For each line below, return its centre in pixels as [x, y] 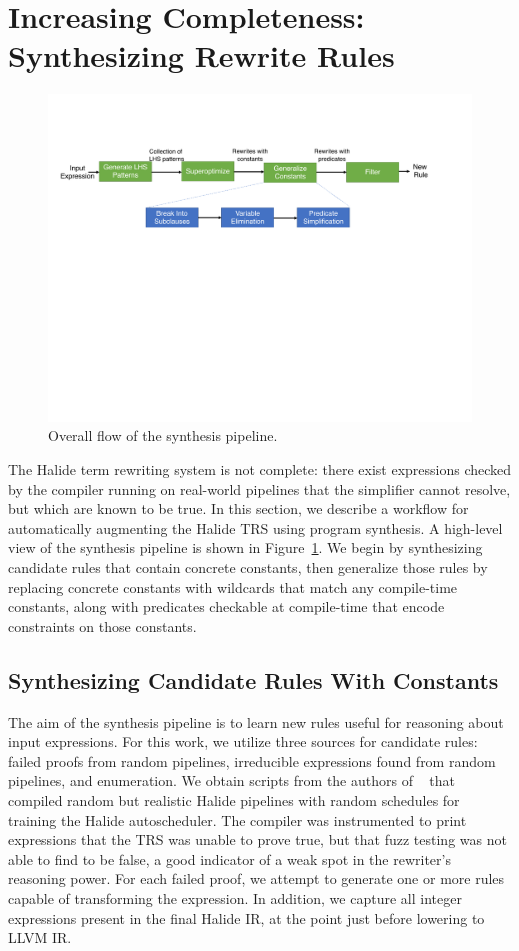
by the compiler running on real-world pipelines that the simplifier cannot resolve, [259, 488]
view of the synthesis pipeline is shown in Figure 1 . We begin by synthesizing [245, 547]
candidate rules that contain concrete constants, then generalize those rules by [248, 566]
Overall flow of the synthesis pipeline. [163, 435]
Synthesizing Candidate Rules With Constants [253, 679]
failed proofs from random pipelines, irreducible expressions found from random [252, 760]
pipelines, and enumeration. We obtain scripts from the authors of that [231, 780]
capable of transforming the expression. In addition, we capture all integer [235, 897]
